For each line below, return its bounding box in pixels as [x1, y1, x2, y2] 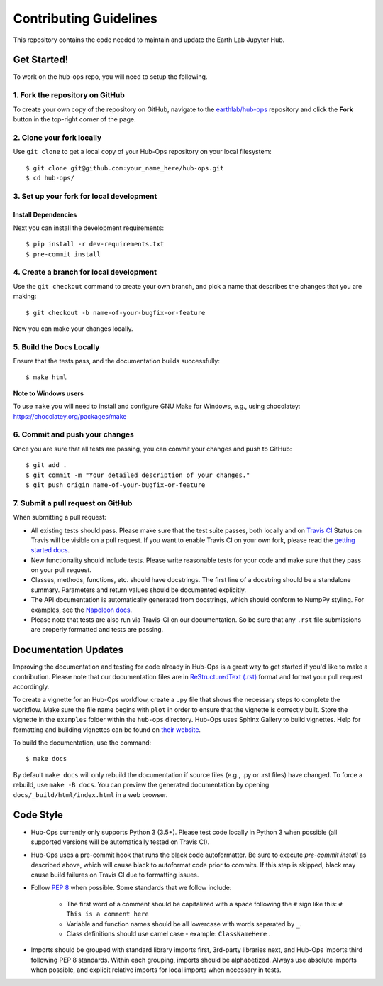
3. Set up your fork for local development [13, 191, 157, 201]
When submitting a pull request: [13, 513, 106, 522]
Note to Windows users [13, 389, 84, 398]
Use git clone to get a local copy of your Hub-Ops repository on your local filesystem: [13, 148, 272, 156]
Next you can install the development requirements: [13, 224, 165, 232]
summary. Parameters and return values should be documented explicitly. [30, 586, 247, 594]
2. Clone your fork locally [13, 132, 102, 142]
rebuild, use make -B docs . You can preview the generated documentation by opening [13, 781, 270, 789]
